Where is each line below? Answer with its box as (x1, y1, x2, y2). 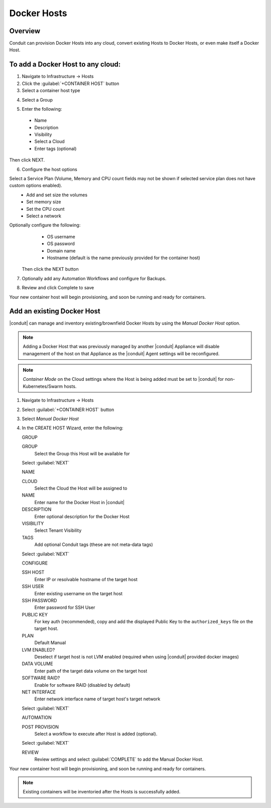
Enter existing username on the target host (34, 590, 123, 596)
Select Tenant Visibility (34, 527, 82, 533)
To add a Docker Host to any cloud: (9, 60, 121, 69)
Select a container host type (22, 88, 80, 94)
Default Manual (34, 639, 66, 646)
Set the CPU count (26, 206, 65, 212)
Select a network (26, 213, 62, 219)
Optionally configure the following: (9, 222, 81, 228)
